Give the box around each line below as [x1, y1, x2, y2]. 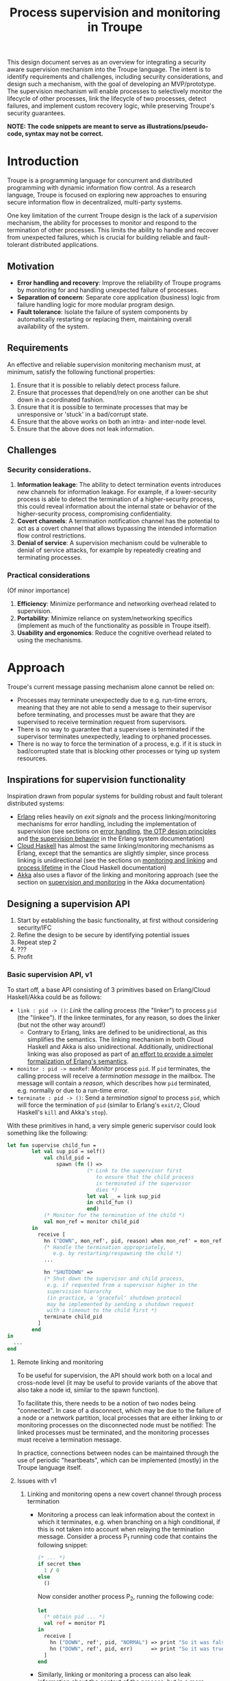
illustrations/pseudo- [146, 122, 209, 131]
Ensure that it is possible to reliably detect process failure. [16, 380, 181, 389]
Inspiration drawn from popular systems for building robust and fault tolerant [7, 792, 223, 800]
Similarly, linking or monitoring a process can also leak [37, 1671, 192, 1679]
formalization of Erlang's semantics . [27, 1057, 129, 1065]
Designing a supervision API [7, 898, 130, 910]
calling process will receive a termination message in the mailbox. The [16, 1072, 216, 1080]
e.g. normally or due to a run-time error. [16, 1086, 129, 1094]
